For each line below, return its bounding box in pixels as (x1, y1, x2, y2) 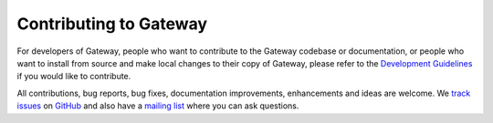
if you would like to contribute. (16, 71, 131, 82)
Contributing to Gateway (16, 14, 208, 34)
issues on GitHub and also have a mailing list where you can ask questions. (16, 100, 299, 111)
